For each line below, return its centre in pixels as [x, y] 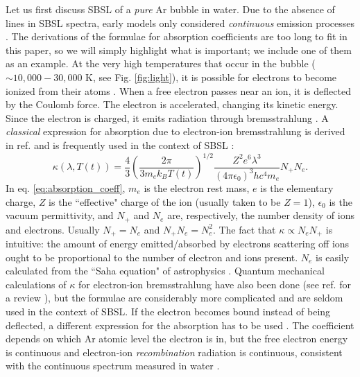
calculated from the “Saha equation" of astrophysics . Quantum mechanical [165, 271]
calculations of [36, 284]
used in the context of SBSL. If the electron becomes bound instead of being [168, 312]
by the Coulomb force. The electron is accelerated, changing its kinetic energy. [172, 104]
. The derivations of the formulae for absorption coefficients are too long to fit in [177, 36]
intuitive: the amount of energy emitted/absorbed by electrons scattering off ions [178, 244]
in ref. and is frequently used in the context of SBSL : [120, 144]
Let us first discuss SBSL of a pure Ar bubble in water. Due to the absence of [170, 9]
